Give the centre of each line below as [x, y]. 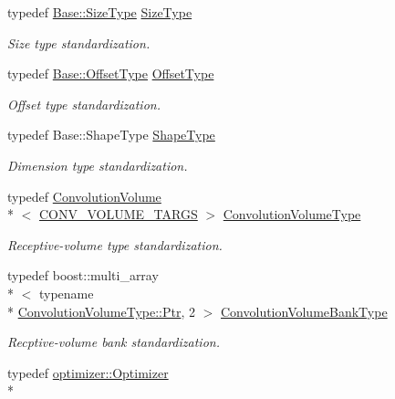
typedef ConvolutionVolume [84, 196]
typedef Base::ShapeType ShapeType [111, 135]
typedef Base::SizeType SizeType [100, 12]
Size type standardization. [79, 42]
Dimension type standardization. [98, 165]
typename [66, 293]
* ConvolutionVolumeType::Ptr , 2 [102, 311]
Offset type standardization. [84, 104]
